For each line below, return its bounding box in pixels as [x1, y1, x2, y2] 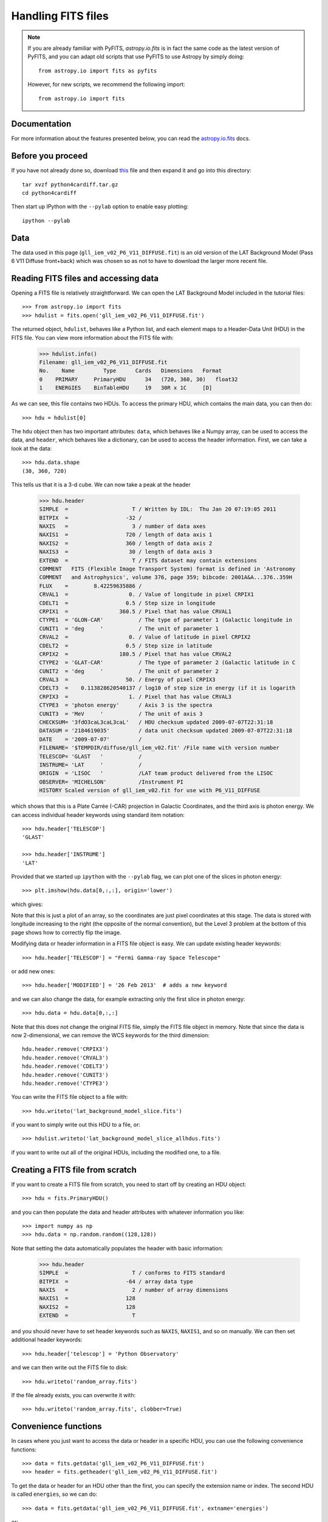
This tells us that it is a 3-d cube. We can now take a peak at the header [11, 481, 191, 488]
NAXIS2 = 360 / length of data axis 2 [39, 539, 213, 547]
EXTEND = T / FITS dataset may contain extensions [39, 557, 258, 564]
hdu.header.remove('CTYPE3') [22, 1079, 109, 1087]
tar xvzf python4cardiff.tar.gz [22, 181, 118, 188]
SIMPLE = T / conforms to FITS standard [39, 1269, 225, 1277]
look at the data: [11, 444, 52, 452]
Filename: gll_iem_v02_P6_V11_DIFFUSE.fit [39, 359, 168, 366]
